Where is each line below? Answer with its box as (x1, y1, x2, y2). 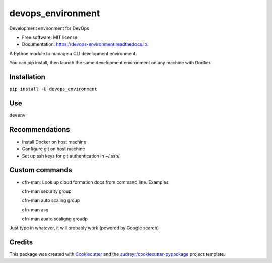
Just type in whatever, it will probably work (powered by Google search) (9, 225, 159, 231)
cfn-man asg (22, 206, 49, 213)
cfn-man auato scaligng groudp (22, 216, 88, 222)
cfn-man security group (22, 188, 72, 194)
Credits (9, 238, 33, 247)
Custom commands (9, 166, 73, 174)
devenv (9, 112, 26, 118)
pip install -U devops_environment (9, 86, 98, 92)
